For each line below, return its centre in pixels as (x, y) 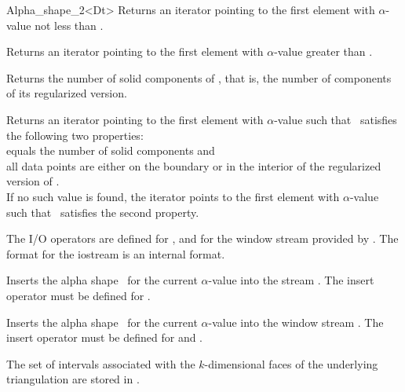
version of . (33, 181)
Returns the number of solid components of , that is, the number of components (199, 77)
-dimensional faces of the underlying (291, 363)
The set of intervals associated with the (101, 363)
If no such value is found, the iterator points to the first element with (173, 196)
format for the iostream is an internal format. (116, 253)
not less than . (69, 25)
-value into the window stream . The (296, 322)
